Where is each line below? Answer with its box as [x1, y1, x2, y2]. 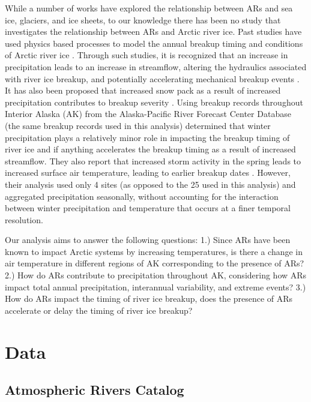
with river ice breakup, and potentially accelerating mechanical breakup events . [5, 72, 300, 85]
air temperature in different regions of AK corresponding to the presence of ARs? [5, 257, 304, 269]
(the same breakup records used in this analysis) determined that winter [5, 119, 271, 131]
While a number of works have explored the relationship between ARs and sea [5, 2, 293, 14]
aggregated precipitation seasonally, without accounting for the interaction [5, 190, 279, 202]
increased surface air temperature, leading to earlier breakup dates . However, [5, 166, 291, 179]
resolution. [5, 213, 43, 226]
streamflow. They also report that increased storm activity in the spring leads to [5, 154, 301, 167]
